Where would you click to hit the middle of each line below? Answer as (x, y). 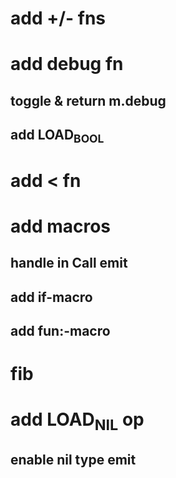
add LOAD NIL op (77, 421)
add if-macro (51, 297)
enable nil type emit (73, 460)
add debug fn (67, 64)
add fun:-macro (60, 330)
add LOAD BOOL (57, 136)
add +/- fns (58, 18)
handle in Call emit (69, 263)
